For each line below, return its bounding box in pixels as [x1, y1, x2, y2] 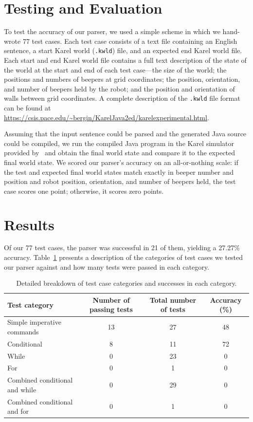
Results [4, 214, 54, 234]
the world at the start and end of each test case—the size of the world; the [4, 64, 227, 74]
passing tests [90, 304, 133, 314]
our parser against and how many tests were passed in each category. [4, 261, 209, 272]
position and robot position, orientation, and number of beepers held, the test [4, 176, 236, 186]
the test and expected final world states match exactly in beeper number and [4, 166, 234, 177]
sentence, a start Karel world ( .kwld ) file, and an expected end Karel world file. [4, 45, 242, 55]
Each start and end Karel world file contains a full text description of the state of [4, 55, 247, 65]
